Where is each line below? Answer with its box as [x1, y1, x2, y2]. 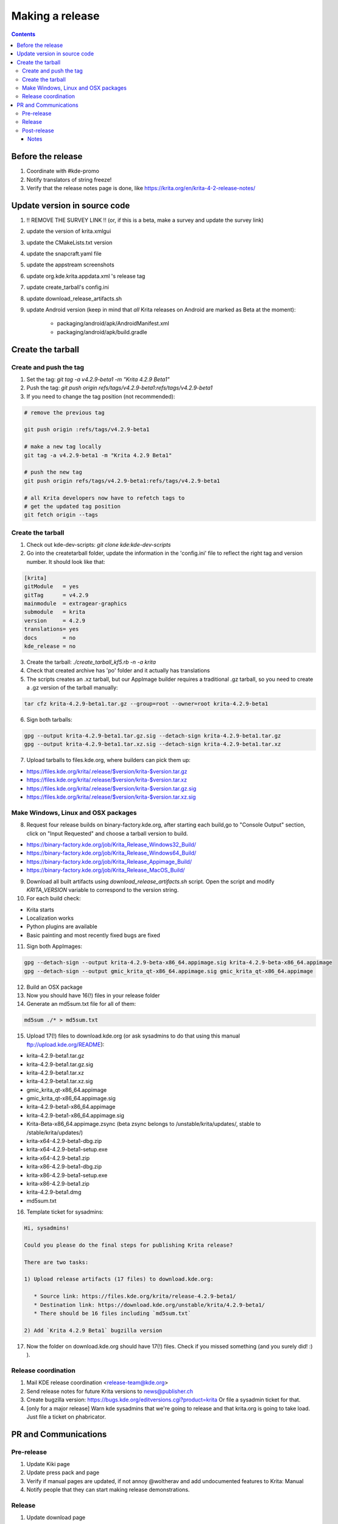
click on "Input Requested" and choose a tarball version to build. [26, 830, 188, 837]
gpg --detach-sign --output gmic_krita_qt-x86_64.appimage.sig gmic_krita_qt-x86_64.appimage [24, 967, 314, 975]
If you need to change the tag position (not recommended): [26, 393, 175, 400]
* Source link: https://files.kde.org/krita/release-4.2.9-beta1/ [33, 1293, 236, 1300]
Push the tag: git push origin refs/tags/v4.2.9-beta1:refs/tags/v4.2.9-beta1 [26, 384, 213, 391]
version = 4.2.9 [24, 617, 85, 624]
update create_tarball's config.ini [26, 283, 109, 291]
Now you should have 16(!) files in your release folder [26, 991, 161, 999]
